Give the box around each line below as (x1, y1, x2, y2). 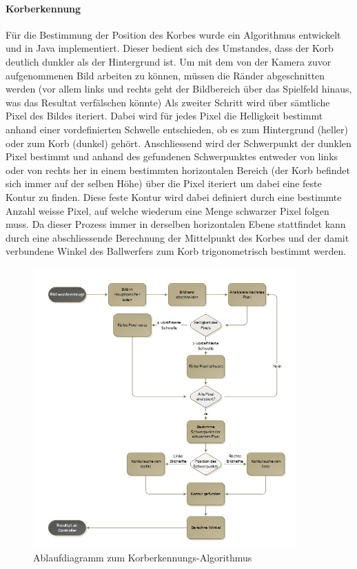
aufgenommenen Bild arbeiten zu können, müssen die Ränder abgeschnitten (6, 68, 325, 82)
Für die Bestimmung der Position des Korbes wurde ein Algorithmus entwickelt (6, 27, 341, 41)
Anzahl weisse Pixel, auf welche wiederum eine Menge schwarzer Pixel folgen (6, 203, 329, 218)
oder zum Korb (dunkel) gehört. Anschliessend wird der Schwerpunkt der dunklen (6, 135, 351, 150)
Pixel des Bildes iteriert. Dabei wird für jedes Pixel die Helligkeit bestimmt (6, 108, 323, 123)
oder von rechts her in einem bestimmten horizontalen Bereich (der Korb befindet (6, 162, 350, 177)
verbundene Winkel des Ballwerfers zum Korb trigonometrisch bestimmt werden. (6, 244, 347, 258)
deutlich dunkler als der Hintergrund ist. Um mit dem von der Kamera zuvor (6, 54, 331, 68)
